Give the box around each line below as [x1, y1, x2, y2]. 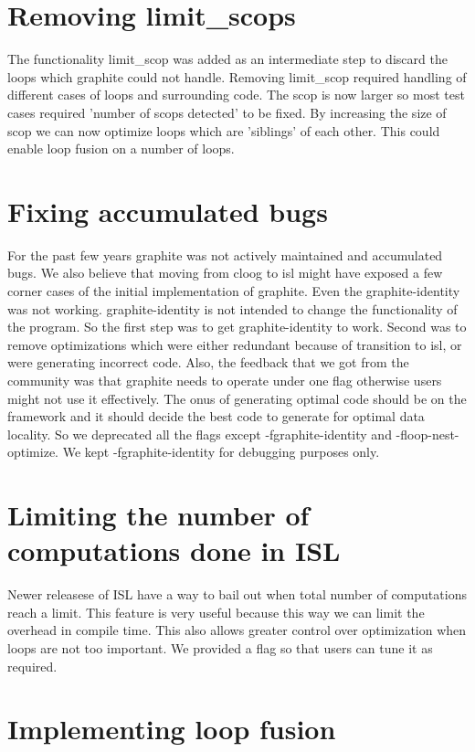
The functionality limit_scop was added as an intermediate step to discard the [7, 49, 448, 69]
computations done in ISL [7, 532, 341, 569]
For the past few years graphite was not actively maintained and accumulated [7, 245, 443, 264]
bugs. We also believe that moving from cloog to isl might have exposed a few [7, 263, 443, 282]
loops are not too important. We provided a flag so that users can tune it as [7, 639, 433, 658]
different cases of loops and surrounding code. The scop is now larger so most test [7, 85, 465, 104]
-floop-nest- [396, 424, 459, 443]
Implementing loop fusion [7, 710, 336, 747]
